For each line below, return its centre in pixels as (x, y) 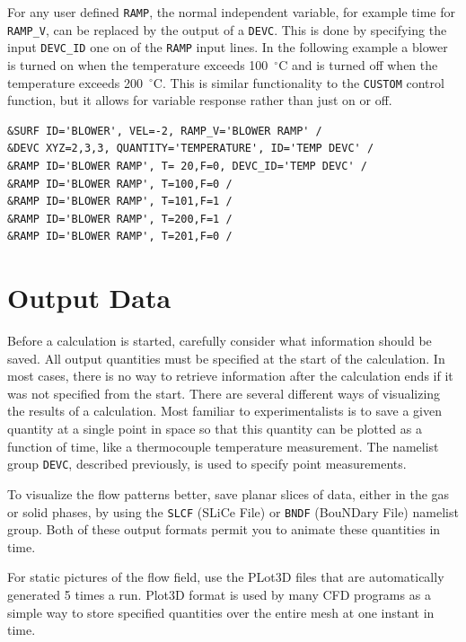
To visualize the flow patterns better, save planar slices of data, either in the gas (229, 493)
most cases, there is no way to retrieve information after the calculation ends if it (230, 376)
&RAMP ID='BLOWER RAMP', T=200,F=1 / (120, 219)
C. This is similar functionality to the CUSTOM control (299, 82)
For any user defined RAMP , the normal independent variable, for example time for (231, 12)
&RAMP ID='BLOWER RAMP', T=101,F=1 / (120, 202)
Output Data (89, 298)
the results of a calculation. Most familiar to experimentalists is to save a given (225, 411)
